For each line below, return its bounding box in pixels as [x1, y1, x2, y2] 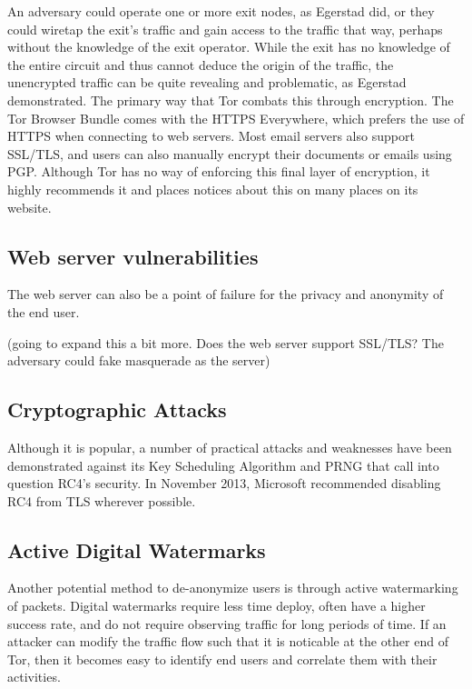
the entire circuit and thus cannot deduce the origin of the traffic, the [7, 55, 394, 74]
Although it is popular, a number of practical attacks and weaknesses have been [7, 437, 452, 456]
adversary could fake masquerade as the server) [7, 351, 270, 370]
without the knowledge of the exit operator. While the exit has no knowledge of [7, 37, 450, 56]
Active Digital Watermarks [7, 535, 266, 564]
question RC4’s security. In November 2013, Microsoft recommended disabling [7, 474, 441, 493]
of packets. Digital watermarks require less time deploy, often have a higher [7, 596, 426, 615]
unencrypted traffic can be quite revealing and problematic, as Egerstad [7, 73, 407, 92]
